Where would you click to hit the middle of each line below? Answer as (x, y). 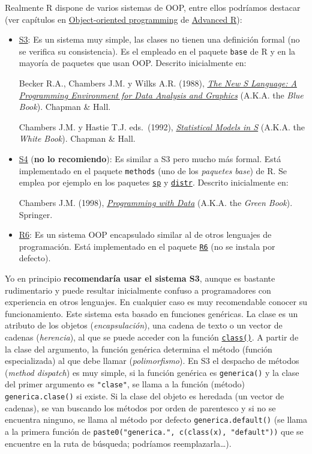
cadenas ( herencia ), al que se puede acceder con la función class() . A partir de (152, 337)
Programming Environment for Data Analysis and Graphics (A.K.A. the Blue (161, 95)
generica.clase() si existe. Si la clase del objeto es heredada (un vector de (145, 396)
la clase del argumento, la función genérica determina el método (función (139, 349)
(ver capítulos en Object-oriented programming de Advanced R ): (124, 19)
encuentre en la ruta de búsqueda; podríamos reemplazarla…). (118, 443)
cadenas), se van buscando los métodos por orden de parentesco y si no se (140, 407)
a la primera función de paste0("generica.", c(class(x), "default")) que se (154, 431)
